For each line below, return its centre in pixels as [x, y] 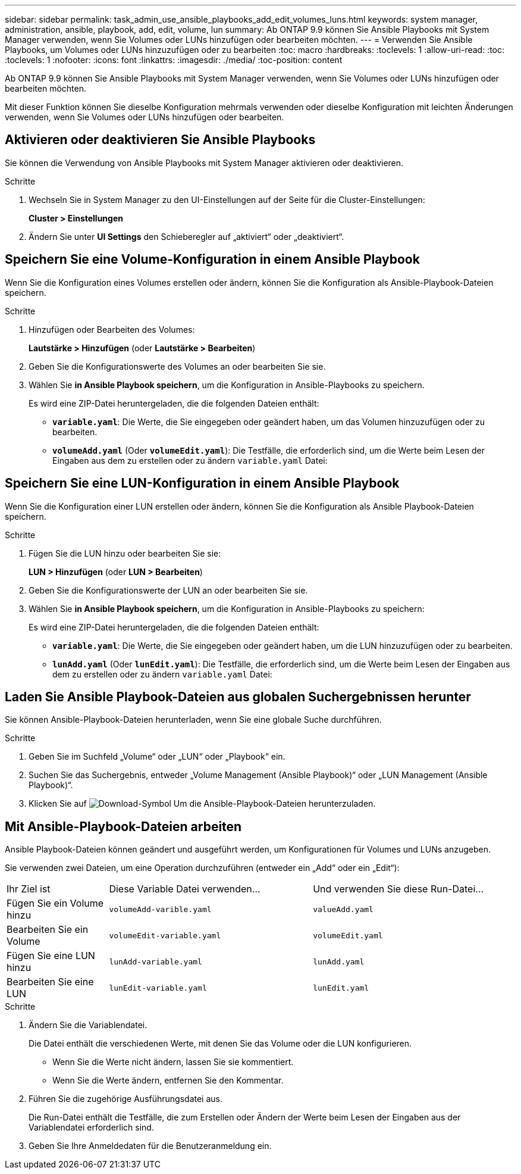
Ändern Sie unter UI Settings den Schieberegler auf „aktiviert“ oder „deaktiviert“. [186, 236]
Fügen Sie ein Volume [55, 903]
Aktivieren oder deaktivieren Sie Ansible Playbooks [160, 140]
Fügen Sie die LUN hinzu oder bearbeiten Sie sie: [125, 553]
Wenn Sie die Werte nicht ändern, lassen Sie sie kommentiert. [173, 1062]
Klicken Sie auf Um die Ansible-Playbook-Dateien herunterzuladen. [202, 804]
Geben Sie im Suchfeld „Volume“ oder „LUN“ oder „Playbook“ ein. [157, 757]
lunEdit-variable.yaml [158, 988]
